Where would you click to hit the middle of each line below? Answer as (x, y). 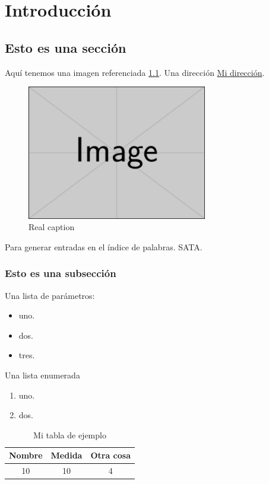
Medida (67, 455)
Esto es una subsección (61, 273)
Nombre (26, 455)
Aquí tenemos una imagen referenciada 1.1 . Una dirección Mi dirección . (135, 72)
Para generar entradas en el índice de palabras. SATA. (104, 246)
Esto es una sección (66, 47)
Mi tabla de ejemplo (70, 434)
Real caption (52, 227)
